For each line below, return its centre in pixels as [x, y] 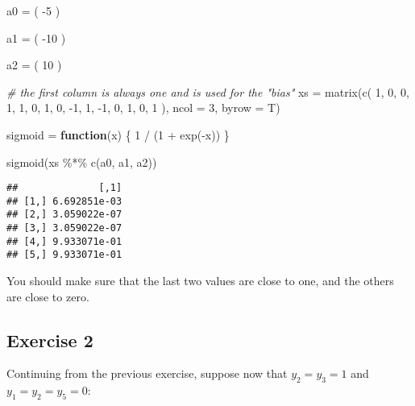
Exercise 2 [50, 340]
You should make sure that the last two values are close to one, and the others [200, 281]
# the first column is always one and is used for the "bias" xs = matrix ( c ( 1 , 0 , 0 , [208, 91]
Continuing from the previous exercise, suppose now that [147, 373]
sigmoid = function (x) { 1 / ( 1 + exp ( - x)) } [118, 134]
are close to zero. [48, 296]
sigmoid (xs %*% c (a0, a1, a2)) [82, 162]
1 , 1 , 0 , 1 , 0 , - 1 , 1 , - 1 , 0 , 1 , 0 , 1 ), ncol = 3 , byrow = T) [143, 108]
